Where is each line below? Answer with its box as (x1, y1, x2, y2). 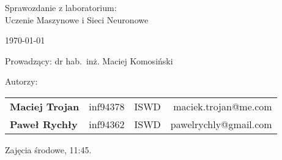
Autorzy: (5, 75, 38, 88)
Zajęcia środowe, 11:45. (5, 143, 92, 156)
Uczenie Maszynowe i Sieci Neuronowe (5, 13, 149, 26)
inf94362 (89, 116, 125, 131)
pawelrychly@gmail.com (170, 116, 272, 131)
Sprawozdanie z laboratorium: (5, 1, 117, 13)
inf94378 (89, 99, 125, 113)
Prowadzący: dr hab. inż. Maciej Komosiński (5, 54, 173, 67)
